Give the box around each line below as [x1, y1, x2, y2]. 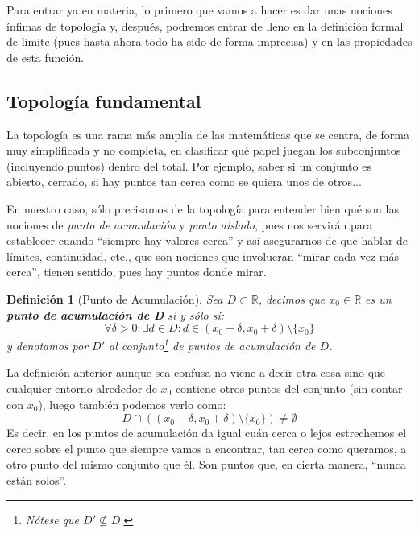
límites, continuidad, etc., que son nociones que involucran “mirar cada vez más [6, 247, 399, 264]
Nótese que [25, 510, 80, 527]
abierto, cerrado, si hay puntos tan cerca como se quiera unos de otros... [6, 173, 362, 190]
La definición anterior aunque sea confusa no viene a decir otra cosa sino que [6, 364, 386, 381]
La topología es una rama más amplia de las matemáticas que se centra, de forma [6, 126, 409, 143]
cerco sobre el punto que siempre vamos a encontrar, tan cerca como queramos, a [6, 440, 407, 457]
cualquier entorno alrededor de [6, 379, 157, 396]
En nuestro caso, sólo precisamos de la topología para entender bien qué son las [6, 200, 399, 217]
